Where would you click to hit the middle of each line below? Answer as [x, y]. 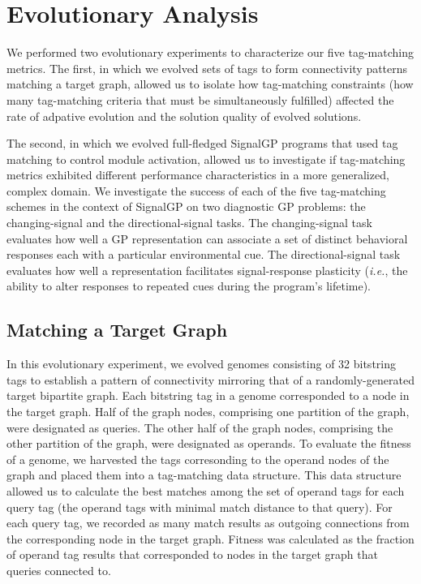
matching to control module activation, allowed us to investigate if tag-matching [206, 159]
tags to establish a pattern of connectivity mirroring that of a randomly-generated [210, 379]
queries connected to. [59, 570]
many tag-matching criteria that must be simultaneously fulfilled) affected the [200, 99]
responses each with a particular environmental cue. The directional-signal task [204, 254]
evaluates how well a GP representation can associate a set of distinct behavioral [207, 238]
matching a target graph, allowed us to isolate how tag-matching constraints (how [210, 84]
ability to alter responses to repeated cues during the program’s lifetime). [189, 286]
